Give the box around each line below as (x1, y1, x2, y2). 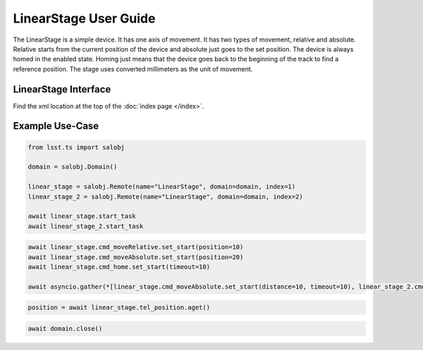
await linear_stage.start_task (27, 212, 137, 220)
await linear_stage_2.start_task (27, 222, 144, 230)
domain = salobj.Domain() (27, 163, 118, 171)
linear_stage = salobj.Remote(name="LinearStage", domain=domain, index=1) (27, 183, 296, 191)
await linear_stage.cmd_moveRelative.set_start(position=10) (27, 243, 244, 251)
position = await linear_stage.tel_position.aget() (27, 303, 211, 312)
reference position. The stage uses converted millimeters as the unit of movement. (13, 64, 253, 73)
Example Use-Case (13, 120, 99, 132)
